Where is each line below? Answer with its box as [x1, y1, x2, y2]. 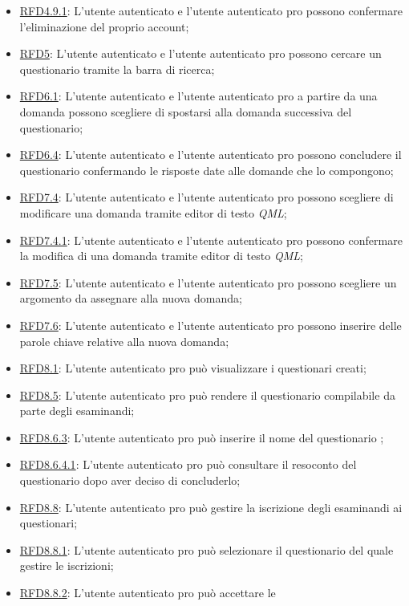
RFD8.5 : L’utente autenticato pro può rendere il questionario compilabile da [19, 386, 395, 403]
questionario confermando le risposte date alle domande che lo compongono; [19, 161, 394, 178]
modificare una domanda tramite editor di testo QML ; [19, 204, 287, 221]
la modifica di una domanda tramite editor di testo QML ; [19, 247, 303, 264]
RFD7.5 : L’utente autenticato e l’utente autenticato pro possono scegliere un [19, 274, 397, 291]
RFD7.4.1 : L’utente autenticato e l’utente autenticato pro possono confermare [19, 231, 403, 248]
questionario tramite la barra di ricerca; [19, 60, 215, 77]
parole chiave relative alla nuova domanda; [19, 332, 229, 349]
